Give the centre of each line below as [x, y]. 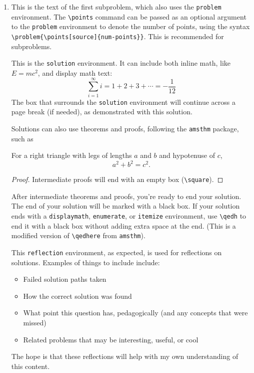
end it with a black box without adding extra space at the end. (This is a [123, 225]
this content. [30, 366]
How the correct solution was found [77, 296]
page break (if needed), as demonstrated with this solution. [102, 112]
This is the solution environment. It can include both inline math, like [121, 63]
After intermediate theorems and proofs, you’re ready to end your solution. [126, 196]
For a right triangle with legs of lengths [71, 155]
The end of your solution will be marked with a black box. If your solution [125, 206]
